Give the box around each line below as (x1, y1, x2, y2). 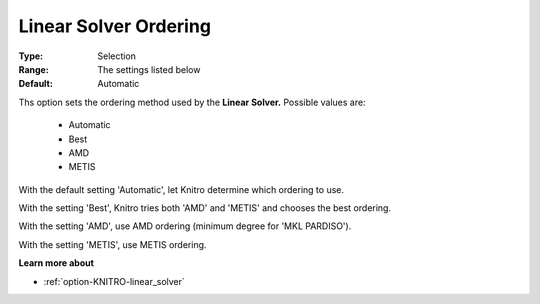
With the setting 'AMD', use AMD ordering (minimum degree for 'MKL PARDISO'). (18, 220, 352, 232)
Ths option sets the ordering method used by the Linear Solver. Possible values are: (18, 96, 366, 108)
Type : (18, 50, 44, 62)
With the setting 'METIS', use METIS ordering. (18, 238, 207, 250)
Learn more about (18, 257, 95, 269)
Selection (97, 50, 137, 62)
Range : (18, 63, 49, 75)
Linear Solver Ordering (18, 15, 212, 37)
